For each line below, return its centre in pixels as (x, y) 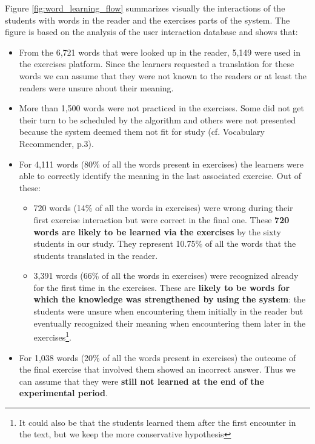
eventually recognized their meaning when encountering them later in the (170, 323)
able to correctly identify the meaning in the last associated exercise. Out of (160, 176)
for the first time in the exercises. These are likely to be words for (162, 287)
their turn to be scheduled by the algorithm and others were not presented (157, 119)
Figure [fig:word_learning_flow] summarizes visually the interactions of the (145, 8)
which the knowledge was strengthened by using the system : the (170, 299)
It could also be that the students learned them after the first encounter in (157, 422)
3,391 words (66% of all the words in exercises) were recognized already (166, 276)
